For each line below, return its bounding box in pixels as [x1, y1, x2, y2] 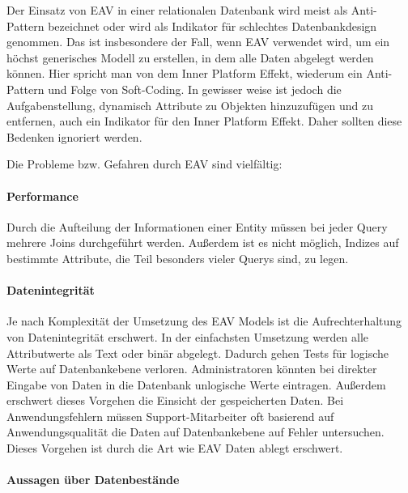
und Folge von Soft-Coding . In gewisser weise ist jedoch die [48, 80, 342, 97]
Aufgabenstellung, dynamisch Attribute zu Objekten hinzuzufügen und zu [6, 96, 373, 113]
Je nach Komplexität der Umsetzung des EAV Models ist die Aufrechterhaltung [6, 312, 402, 329]
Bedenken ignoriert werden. [6, 128, 142, 145]
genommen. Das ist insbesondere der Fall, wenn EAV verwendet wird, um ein [6, 33, 390, 50]
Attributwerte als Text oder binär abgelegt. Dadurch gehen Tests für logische [6, 344, 389, 361]
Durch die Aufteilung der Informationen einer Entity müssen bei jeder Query [6, 218, 388, 235]
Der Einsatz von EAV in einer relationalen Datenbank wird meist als [6, 2, 348, 18]
